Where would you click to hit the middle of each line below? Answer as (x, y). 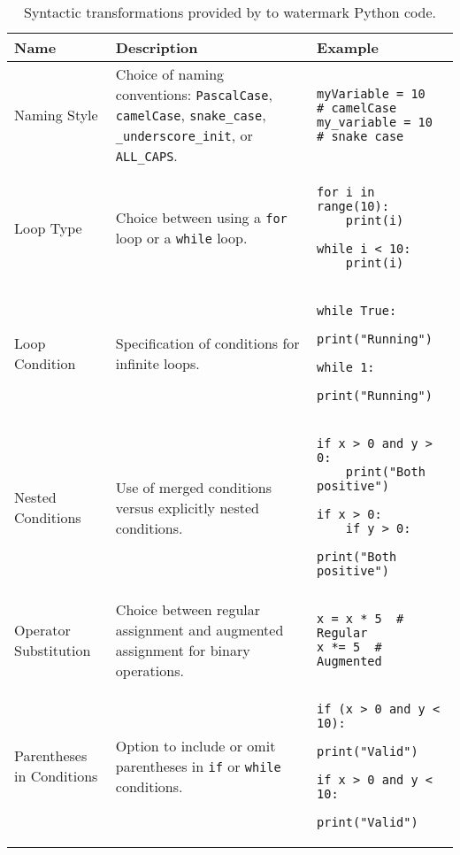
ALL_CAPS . (146, 155)
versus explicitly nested (187, 507)
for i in (346, 192)
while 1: (346, 367)
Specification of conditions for (207, 343)
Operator (42, 630)
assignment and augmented (199, 630)
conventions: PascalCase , (194, 94)
